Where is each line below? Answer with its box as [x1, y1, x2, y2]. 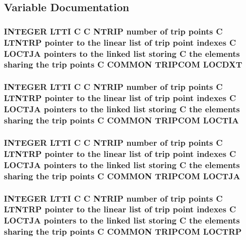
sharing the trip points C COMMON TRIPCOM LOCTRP [4, 225, 242, 238]
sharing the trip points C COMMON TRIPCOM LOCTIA [4, 114, 239, 126]
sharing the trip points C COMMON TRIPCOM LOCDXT [4, 58, 243, 70]
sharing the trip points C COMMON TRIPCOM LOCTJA [4, 170, 240, 182]
